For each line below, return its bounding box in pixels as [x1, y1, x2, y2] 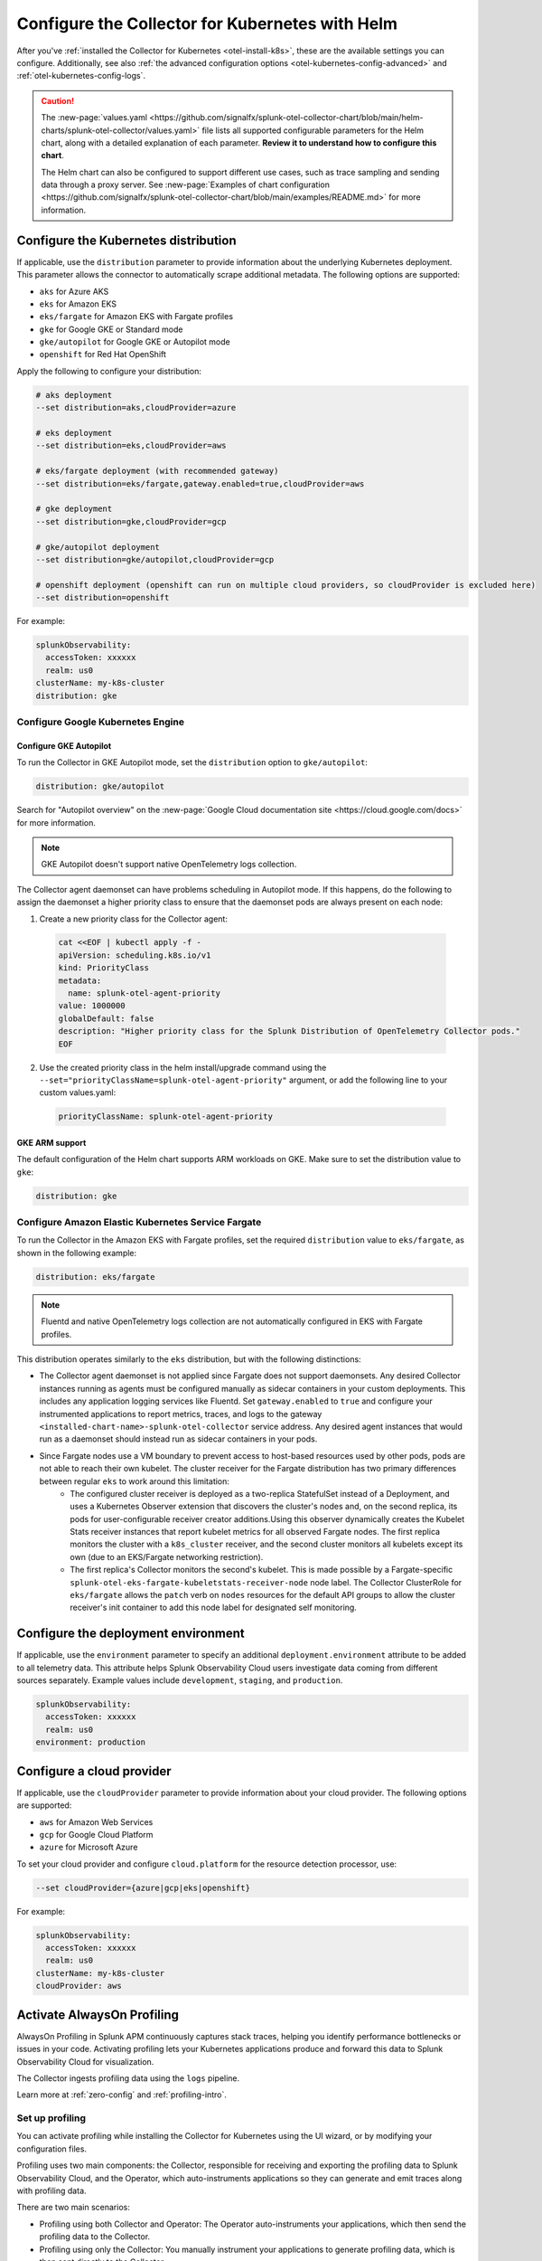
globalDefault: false [58, 1013, 154, 1024]
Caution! [41, 95, 75, 106]
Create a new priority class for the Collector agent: [39, 913, 228, 924]
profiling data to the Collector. [39, 2231, 151, 2242]
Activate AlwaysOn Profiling [16, 2007, 180, 2022]
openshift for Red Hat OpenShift [39, 349, 167, 360]
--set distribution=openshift [35, 592, 170, 603]
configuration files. [16, 2143, 88, 2154]
